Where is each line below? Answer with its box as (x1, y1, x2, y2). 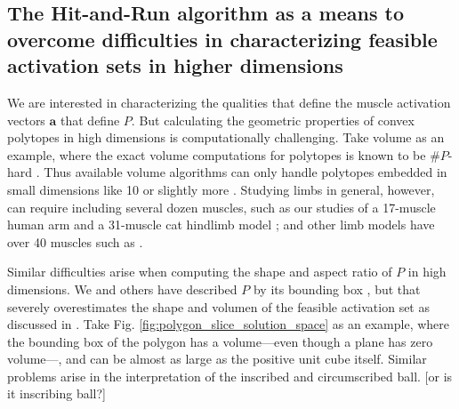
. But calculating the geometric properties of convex (131, 110, 415, 129)
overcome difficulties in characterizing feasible (7, 25, 438, 52)
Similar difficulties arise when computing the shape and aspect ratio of (7, 262, 392, 281)
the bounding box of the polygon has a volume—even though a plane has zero (7, 332, 433, 350)
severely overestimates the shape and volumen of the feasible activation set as (7, 297, 430, 316)
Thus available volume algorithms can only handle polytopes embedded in (44, 163, 447, 181)
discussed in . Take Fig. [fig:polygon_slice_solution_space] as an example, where (7, 315, 450, 333)
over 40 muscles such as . (7, 232, 143, 251)
